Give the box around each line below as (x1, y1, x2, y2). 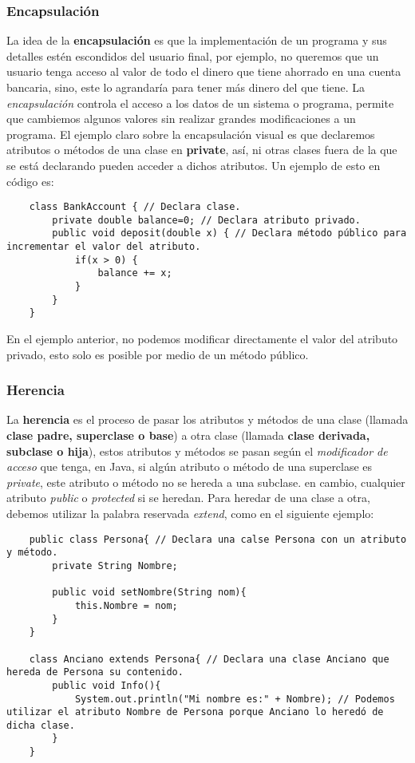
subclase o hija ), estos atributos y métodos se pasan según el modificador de (6, 442, 388, 459)
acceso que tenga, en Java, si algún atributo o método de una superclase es (6, 458, 373, 475)
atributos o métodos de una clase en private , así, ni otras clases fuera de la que (6, 141, 397, 158)
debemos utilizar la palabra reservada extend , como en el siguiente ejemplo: (6, 505, 374, 522)
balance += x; (97, 267, 172, 279)
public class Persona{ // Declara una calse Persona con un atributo (29, 533, 407, 545)
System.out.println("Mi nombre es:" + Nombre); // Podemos (74, 693, 395, 705)
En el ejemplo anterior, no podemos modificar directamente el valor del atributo (6, 330, 398, 347)
